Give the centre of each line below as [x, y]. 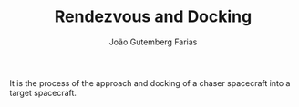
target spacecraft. [43, 92]
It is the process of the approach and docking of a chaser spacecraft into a [150, 83]
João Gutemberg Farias [153, 42]
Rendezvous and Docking [153, 17]
